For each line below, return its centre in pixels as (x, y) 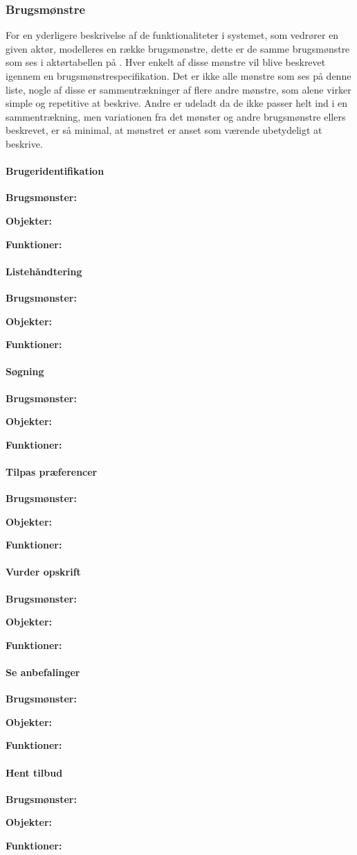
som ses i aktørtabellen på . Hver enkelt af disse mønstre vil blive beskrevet (166, 62)
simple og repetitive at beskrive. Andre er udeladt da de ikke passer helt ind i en (176, 103)
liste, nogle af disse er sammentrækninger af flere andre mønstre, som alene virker (178, 89)
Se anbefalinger (43, 672)
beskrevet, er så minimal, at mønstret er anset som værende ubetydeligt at (164, 130)
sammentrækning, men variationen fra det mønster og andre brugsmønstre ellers (176, 116)
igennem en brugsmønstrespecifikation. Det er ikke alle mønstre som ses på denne (178, 76)
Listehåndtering (44, 271)
